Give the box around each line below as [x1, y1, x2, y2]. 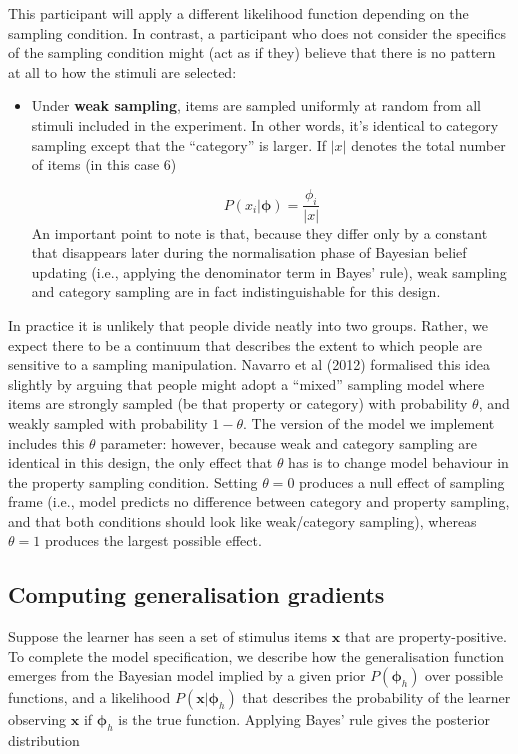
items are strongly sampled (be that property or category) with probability [8, 393, 468, 414]
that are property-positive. [344, 626, 507, 647]
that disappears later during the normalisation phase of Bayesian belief [31, 242, 467, 263]
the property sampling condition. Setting [8, 471, 258, 492]
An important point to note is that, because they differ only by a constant [31, 222, 488, 243]
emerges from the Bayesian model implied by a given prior [8, 665, 366, 686]
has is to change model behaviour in [288, 452, 509, 473]
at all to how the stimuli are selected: [8, 61, 237, 82]
